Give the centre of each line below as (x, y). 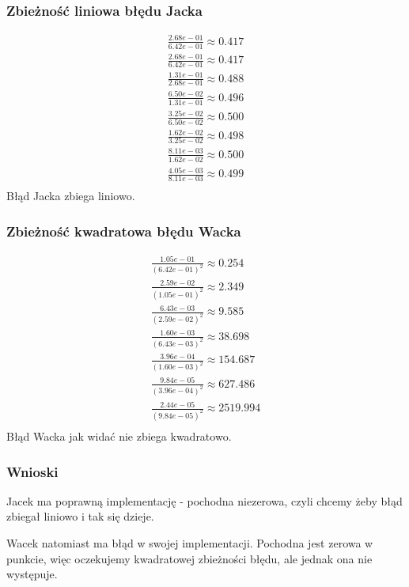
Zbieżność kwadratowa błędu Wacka (124, 231)
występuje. (32, 574)
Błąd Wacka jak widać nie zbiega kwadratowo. (119, 436)
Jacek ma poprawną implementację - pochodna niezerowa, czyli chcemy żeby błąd (204, 500)
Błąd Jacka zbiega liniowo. (71, 196)
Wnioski (32, 471)
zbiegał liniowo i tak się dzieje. (80, 516)
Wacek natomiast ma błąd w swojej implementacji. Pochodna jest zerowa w (190, 543)
